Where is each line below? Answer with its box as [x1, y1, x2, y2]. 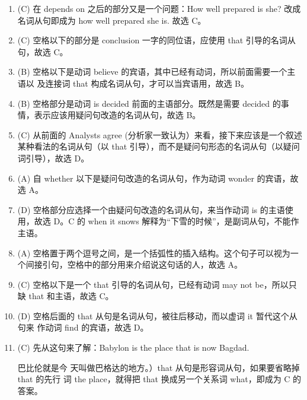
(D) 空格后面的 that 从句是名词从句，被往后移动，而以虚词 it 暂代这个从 [17, 309, 298, 322]
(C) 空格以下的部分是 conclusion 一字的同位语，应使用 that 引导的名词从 [17, 34, 296, 46]
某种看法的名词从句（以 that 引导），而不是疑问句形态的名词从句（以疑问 [17, 140, 300, 153]
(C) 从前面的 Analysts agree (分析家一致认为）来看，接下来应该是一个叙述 [17, 128, 302, 141]
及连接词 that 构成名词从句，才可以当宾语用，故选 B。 [37, 77, 250, 89]
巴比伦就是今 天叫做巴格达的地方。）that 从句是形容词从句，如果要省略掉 [17, 361, 300, 373]
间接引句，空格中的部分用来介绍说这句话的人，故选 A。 [25, 258, 242, 271]
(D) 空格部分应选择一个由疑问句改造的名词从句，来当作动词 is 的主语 [17, 203, 285, 215]
